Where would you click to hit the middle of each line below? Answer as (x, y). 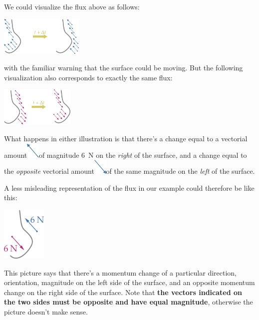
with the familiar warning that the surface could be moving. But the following (124, 68)
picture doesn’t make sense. (46, 311)
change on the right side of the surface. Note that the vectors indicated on (123, 292)
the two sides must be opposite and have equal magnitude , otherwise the (129, 302)
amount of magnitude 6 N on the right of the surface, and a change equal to (126, 155)
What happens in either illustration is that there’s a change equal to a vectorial (126, 138)
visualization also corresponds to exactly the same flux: (88, 77)
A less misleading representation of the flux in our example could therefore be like (129, 187)
